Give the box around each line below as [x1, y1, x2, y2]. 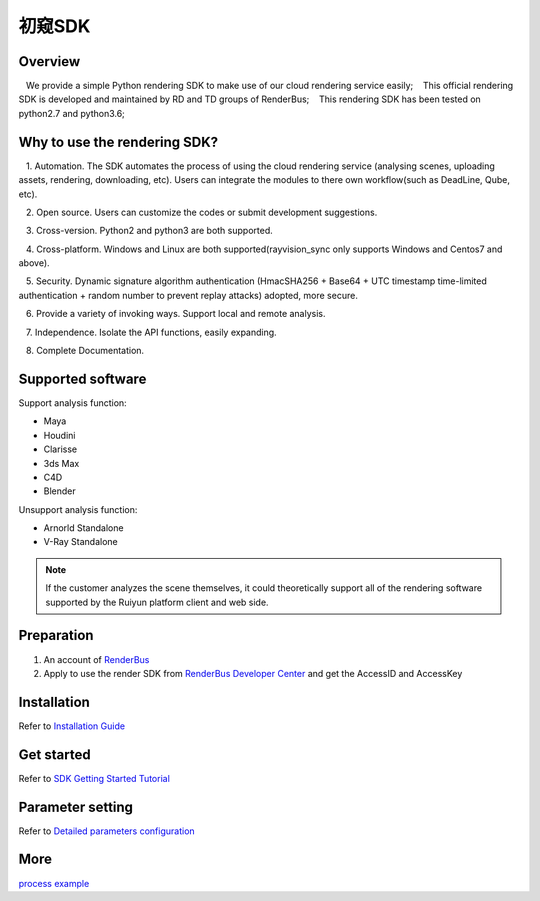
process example [18, 877, 90, 889]
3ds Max [43, 457, 80, 469]
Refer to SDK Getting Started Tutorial [18, 772, 170, 784]
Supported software [18, 370, 147, 387]
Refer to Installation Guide [18, 720, 125, 732]
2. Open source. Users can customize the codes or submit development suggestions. [25, 206, 378, 218]
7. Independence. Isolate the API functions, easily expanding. [25, 326, 277, 338]
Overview [18, 53, 81, 70]
